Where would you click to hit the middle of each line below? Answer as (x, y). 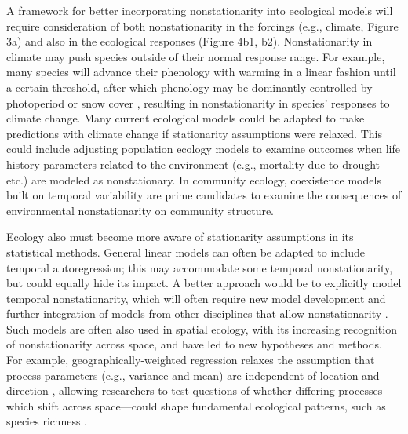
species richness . (47, 421)
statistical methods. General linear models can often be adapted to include (186, 252)
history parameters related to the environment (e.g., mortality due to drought (193, 164)
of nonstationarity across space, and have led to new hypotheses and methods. (194, 344)
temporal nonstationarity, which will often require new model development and (196, 298)
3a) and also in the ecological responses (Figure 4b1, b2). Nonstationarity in (189, 41)
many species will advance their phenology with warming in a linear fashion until (201, 72)
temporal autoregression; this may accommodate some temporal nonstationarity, (200, 267)
